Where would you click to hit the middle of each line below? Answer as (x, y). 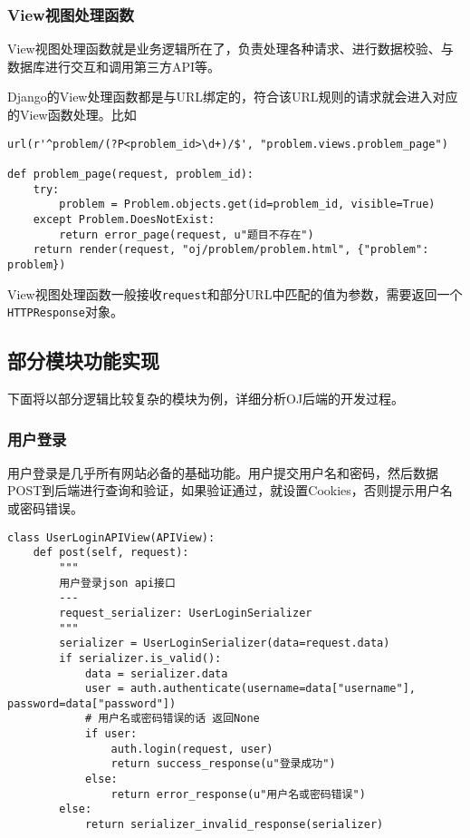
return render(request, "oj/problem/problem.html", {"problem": (231, 250)
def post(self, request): (111, 553)
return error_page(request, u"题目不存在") (187, 234)
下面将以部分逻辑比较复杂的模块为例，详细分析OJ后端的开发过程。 (206, 399)
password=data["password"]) (92, 703)
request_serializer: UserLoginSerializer (186, 613)
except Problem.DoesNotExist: (124, 219)
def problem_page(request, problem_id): (131, 174)
